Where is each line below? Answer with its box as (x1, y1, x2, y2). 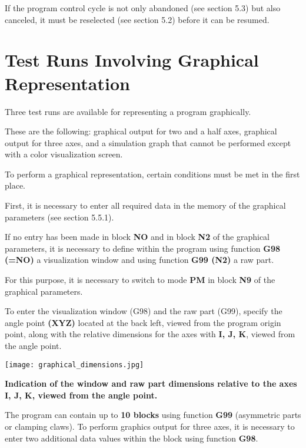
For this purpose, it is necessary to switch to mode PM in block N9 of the (5, 274, 275, 286)
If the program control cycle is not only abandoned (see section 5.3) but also (5, 2, 281, 14)
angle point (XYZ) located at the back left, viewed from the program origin (5, 316, 281, 328)
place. (5, 179, 25, 192)
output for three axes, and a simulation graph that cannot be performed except (5, 136, 291, 149)
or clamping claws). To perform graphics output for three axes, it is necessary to (5, 420, 295, 433)
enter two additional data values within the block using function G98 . (5, 431, 258, 444)
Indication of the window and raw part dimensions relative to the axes (5, 377, 297, 390)
